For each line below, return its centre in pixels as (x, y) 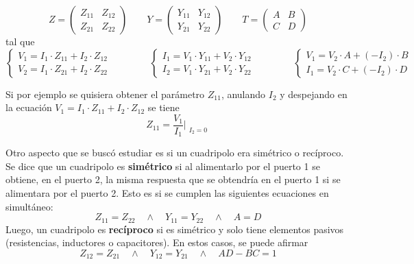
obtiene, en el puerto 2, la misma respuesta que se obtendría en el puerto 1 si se (173, 179)
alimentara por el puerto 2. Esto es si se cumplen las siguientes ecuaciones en (167, 193)
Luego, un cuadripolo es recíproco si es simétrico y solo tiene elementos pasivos (175, 229)
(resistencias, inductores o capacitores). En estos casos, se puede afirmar (157, 242)
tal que (20, 41)
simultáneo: (29, 206)
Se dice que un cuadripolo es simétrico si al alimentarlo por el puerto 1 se (163, 166)
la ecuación (29, 107)
